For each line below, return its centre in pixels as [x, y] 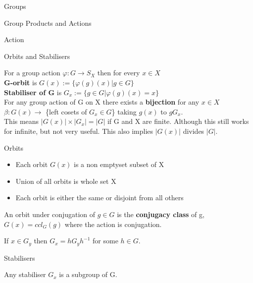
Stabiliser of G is [33, 92]
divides [194, 131]
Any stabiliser [25, 274]
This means [22, 121]
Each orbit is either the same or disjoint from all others [100, 198]
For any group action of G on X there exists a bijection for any [102, 102]
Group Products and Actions [48, 23]
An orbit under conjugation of [50, 214]
